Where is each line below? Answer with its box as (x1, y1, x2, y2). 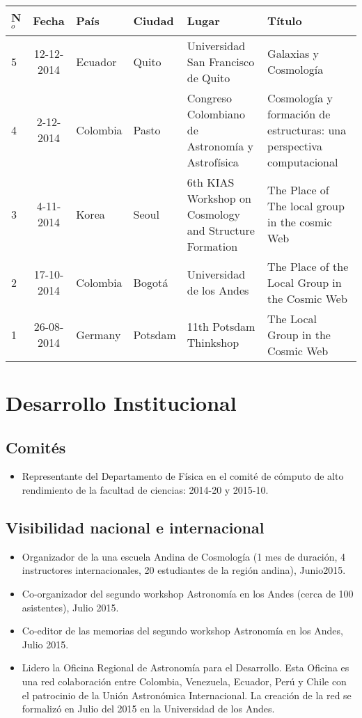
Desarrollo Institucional (6, 388, 237, 416)
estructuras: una (267, 121, 347, 138)
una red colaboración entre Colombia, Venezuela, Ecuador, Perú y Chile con (22, 673, 347, 688)
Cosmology (187, 205, 240, 222)
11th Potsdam (187, 318, 255, 335)
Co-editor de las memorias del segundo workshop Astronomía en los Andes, (22, 623, 343, 638)
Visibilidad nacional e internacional (6, 516, 265, 538)
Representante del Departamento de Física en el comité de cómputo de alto (22, 469, 344, 483)
